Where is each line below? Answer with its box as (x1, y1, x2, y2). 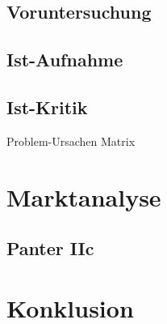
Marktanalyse (6, 180, 161, 213)
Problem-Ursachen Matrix (6, 132, 136, 149)
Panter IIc (6, 236, 94, 261)
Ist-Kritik (6, 94, 88, 119)
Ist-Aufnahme (6, 47, 123, 72)
